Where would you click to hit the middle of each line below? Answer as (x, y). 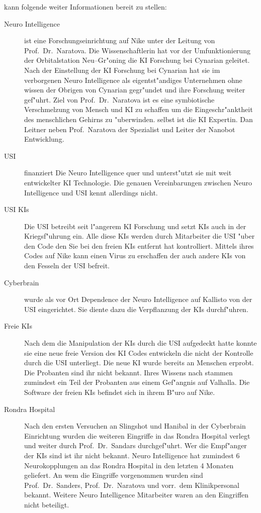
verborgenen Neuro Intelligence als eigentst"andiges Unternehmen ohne (133, 80)
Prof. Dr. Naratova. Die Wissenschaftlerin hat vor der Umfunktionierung (137, 50)
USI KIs (17, 209)
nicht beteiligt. (47, 504)
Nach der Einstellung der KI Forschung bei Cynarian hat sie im (122, 70)
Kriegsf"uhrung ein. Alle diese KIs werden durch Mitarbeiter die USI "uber (140, 236)
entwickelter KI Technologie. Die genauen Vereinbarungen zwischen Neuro (138, 182)
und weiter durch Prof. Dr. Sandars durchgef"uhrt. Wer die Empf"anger (136, 445)
